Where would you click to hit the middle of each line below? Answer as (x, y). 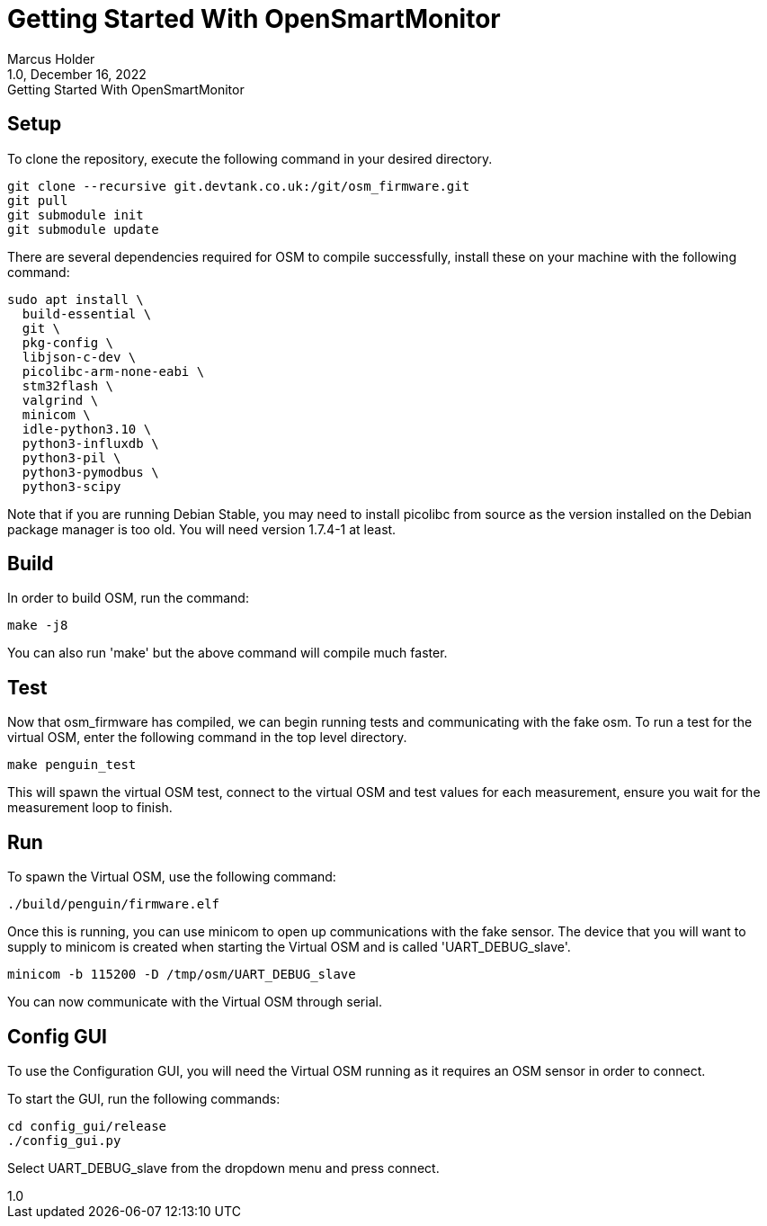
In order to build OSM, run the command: (128, 598)
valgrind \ (60, 400)
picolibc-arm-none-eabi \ (113, 371)
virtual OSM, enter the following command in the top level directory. (207, 738)
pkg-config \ (68, 342)
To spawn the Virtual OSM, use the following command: (172, 877)
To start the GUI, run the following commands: (144, 1098)
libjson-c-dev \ (79, 357)
